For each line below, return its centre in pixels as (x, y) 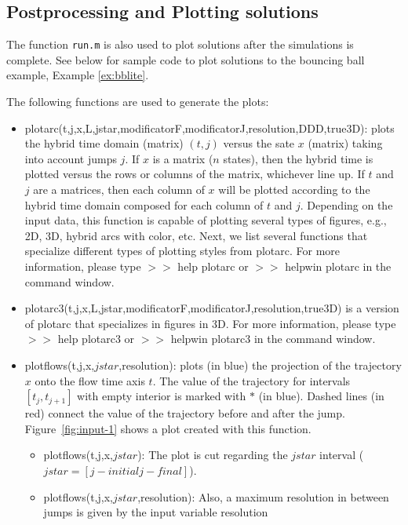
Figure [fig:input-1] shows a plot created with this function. (168, 428)
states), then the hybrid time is (298, 158)
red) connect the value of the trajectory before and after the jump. (185, 413)
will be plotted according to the (294, 190)
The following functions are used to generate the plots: (138, 102)
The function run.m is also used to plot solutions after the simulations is (180, 44)
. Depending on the (346, 204)
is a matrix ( (183, 158)
